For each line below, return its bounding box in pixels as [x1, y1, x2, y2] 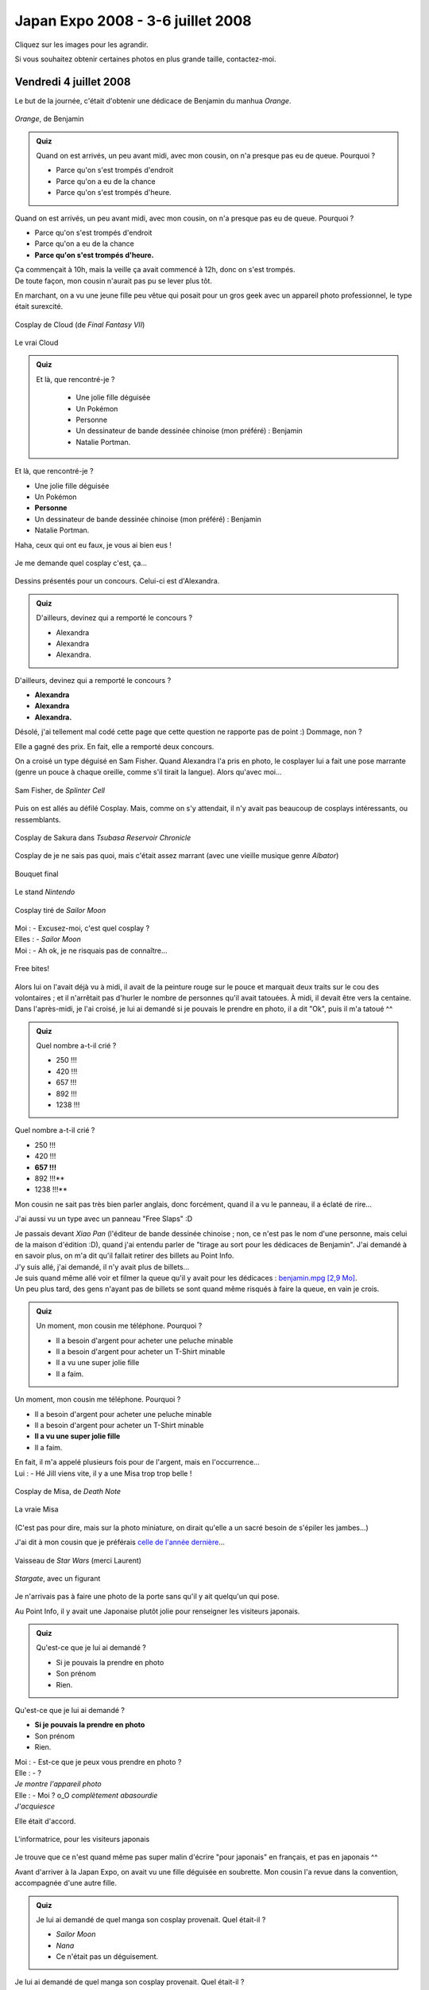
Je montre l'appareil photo [14, 1779, 102, 1789]
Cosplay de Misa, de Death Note [14, 1486, 122, 1496]
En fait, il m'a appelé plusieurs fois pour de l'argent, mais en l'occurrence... [14, 1457, 260, 1467]
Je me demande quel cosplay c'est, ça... [14, 558, 147, 568]
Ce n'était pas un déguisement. [56, 1952, 159, 1961]
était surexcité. [14, 302, 64, 311]
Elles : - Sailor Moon [14, 935, 81, 944]
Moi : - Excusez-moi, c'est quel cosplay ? [14, 923, 150, 933]
